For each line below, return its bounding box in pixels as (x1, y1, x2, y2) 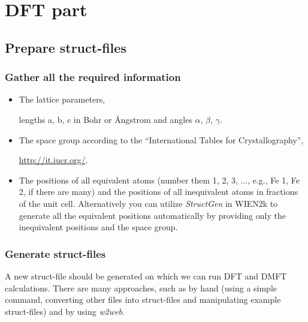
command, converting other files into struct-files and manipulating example (5, 293, 281, 306)
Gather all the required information (5, 70, 181, 85)
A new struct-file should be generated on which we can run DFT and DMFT (5, 269, 287, 282)
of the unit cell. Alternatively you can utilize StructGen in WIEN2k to (19, 197, 278, 209)
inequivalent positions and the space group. (19, 221, 178, 233)
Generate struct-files (5, 246, 106, 261)
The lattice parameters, (19, 93, 105, 106)
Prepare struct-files (5, 38, 126, 56)
